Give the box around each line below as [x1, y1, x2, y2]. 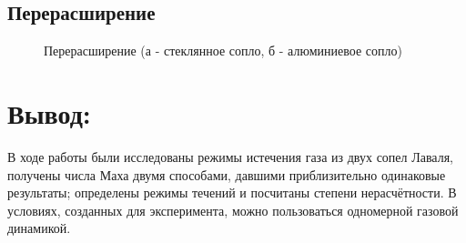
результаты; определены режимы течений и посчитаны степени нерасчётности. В [7, 183, 457, 202]
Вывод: [7, 94, 91, 131]
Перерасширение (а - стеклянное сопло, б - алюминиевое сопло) [44, 41, 402, 60]
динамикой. [7, 218, 71, 238]
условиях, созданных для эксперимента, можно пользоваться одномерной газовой [7, 200, 459, 219]
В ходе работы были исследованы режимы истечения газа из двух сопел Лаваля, [7, 147, 453, 166]
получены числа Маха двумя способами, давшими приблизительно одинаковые [7, 165, 446, 184]
